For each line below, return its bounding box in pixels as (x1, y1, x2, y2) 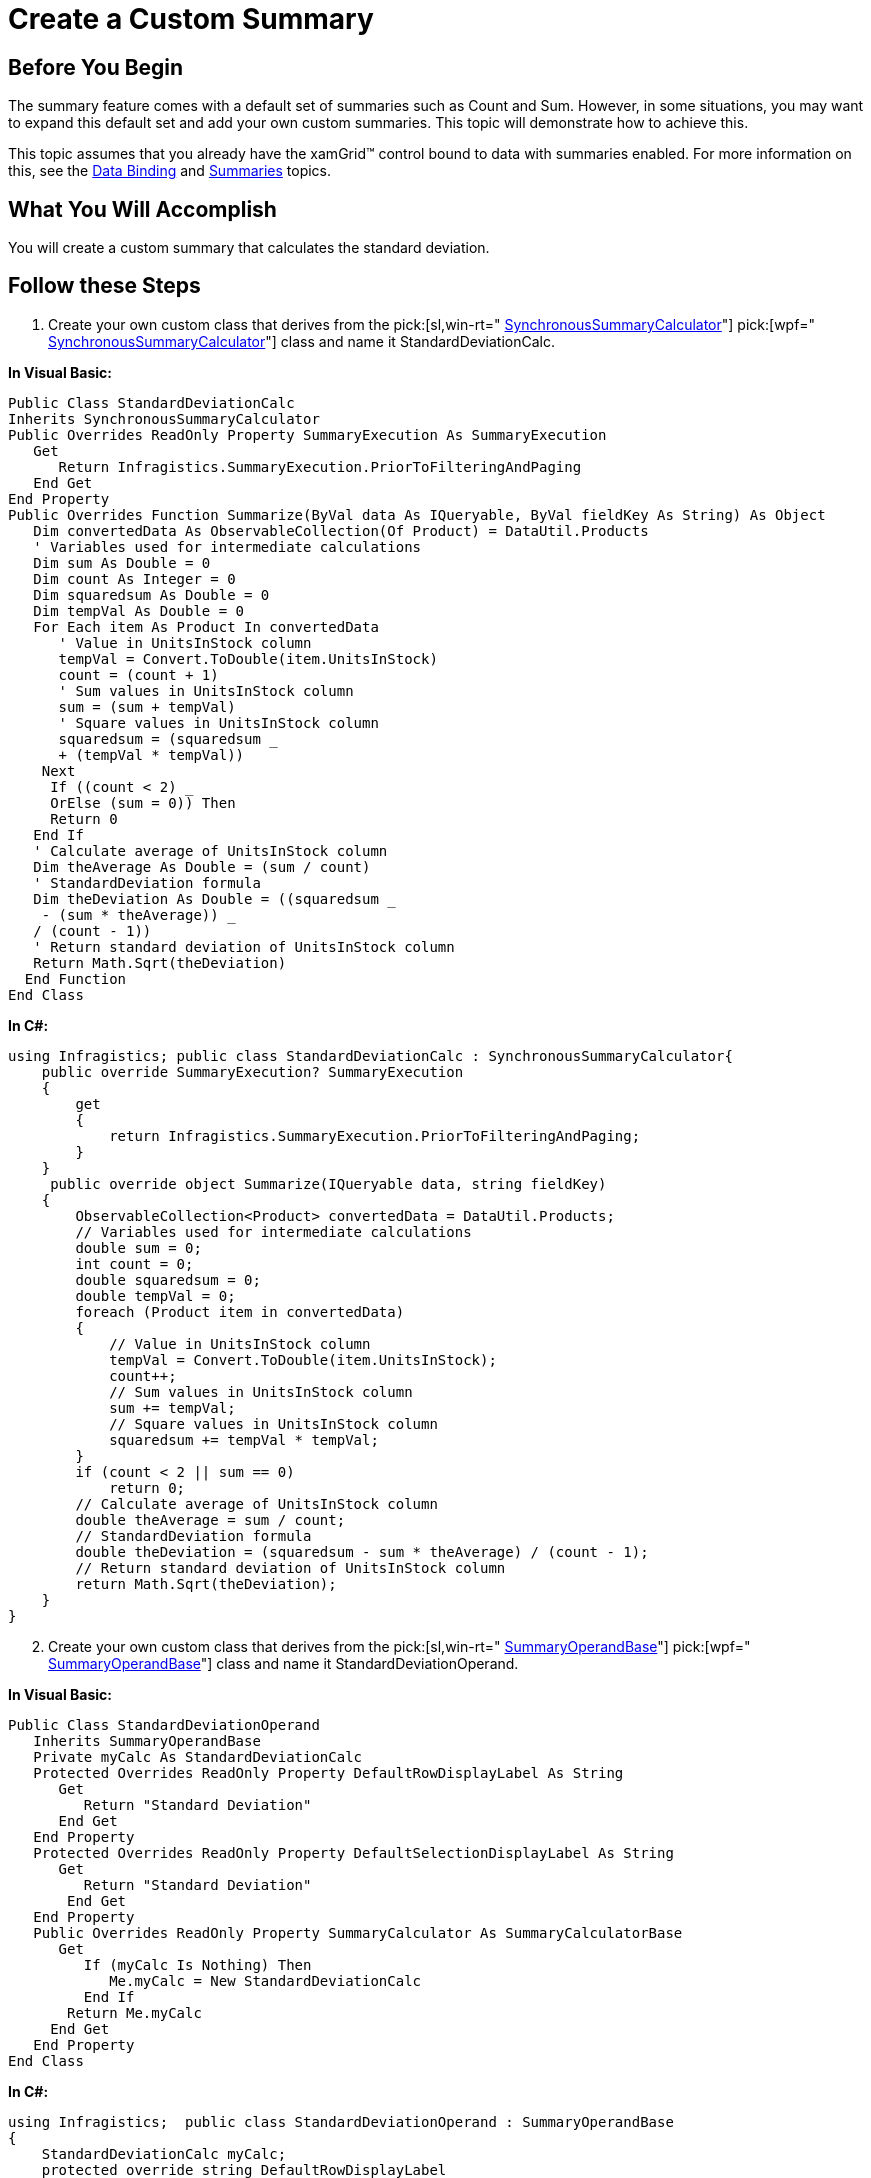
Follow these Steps (8, 273, 201, 299)
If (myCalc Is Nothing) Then (83, 1956, 312, 1973)
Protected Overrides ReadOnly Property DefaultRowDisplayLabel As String (33, 1764, 624, 1781)
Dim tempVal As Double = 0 (33, 602, 245, 619)
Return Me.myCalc (67, 2004, 202, 2021)
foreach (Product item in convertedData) (75, 1303, 405, 1320)
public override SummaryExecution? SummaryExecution (41, 1063, 464, 1080)
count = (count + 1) (58, 666, 219, 683)
